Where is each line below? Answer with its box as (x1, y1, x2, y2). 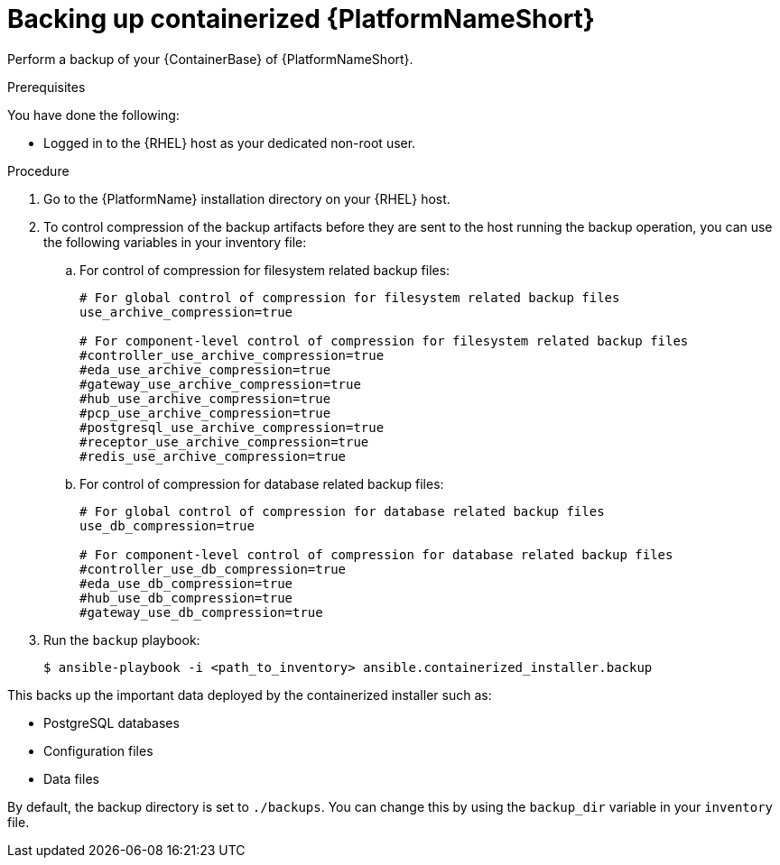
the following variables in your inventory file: (43, 234, 307, 250)
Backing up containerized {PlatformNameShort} (7, 4, 595, 34)
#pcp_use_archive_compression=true (79, 405, 331, 420)
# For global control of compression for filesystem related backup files (79, 290, 620, 305)
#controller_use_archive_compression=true (79, 347, 385, 363)
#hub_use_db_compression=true (79, 590, 293, 605)
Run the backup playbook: (43, 631, 200, 648)
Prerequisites (7, 78, 86, 95)
